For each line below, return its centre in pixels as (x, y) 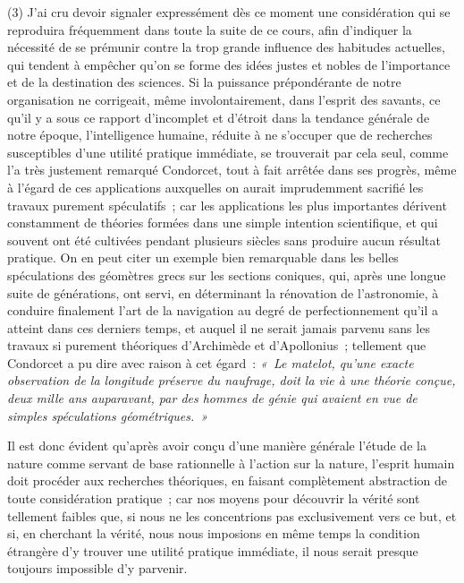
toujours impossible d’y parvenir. (97, 568)
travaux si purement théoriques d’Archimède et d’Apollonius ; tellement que (217, 345)
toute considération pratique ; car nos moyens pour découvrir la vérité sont (214, 498)
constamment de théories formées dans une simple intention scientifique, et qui (223, 223)
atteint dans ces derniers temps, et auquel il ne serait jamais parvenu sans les (219, 327)
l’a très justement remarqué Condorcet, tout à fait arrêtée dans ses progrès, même (232, 170)
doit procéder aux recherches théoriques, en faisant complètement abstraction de (228, 480)
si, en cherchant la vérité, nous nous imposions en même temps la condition (214, 533)
